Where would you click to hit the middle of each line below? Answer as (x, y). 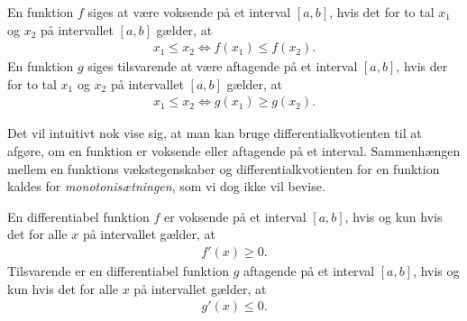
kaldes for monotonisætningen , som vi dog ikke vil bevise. (166, 186)
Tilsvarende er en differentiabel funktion (118, 271)
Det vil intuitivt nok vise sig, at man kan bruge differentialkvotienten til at (215, 133)
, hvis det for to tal (382, 12)
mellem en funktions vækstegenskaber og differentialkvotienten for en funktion (224, 168)
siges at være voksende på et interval (189, 12)
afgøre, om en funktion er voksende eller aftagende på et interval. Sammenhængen (234, 151)
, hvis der (422, 66)
